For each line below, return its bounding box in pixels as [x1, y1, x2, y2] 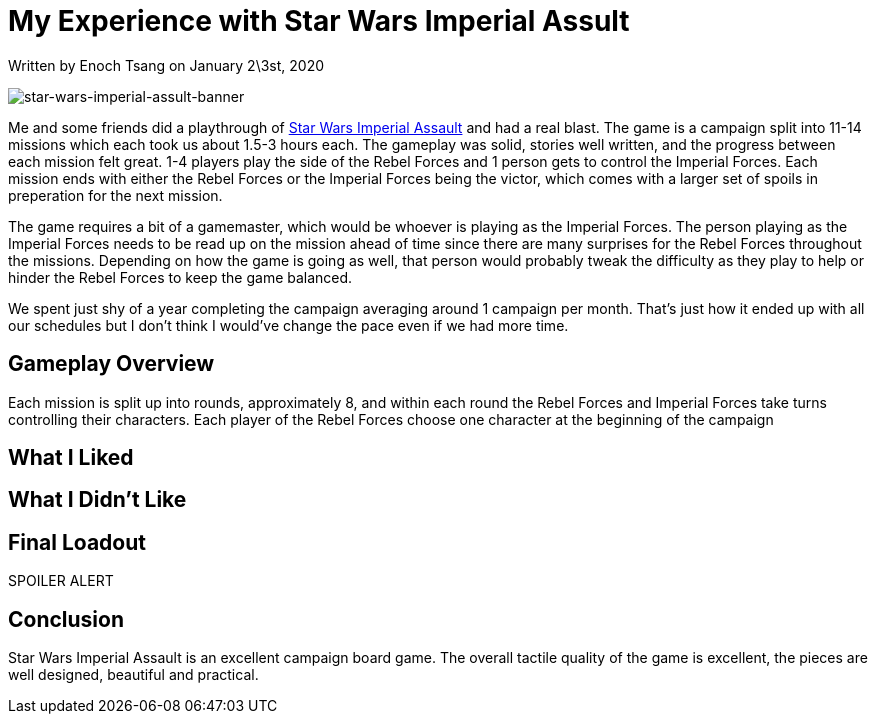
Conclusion [8, 606, 125, 632]
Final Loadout [8, 529, 146, 555]
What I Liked [8, 445, 134, 471]
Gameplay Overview [8, 351, 215, 377]
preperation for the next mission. [8, 186, 223, 204]
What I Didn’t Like [8, 487, 187, 513]
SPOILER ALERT [8, 572, 114, 590]
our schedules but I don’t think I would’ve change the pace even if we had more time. [8, 316, 569, 334]
